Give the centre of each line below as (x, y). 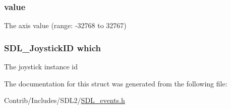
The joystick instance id (41, 67)
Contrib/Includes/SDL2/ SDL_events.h (65, 100)
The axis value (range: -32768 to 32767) (65, 25)
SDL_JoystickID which (53, 47)
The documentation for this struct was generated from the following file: (116, 83)
